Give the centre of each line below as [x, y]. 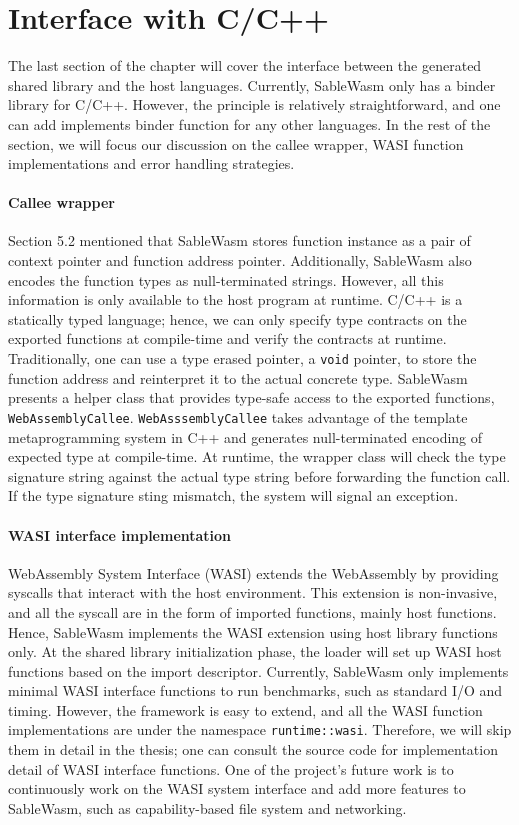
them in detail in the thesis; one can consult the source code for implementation [253, 749]
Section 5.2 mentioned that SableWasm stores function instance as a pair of [239, 240]
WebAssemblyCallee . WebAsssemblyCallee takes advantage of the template [238, 416]
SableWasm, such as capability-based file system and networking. [207, 807]
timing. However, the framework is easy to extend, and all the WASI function [245, 709]
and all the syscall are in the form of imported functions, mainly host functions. [252, 611]
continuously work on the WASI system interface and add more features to [237, 788]
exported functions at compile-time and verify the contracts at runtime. [227, 338]
